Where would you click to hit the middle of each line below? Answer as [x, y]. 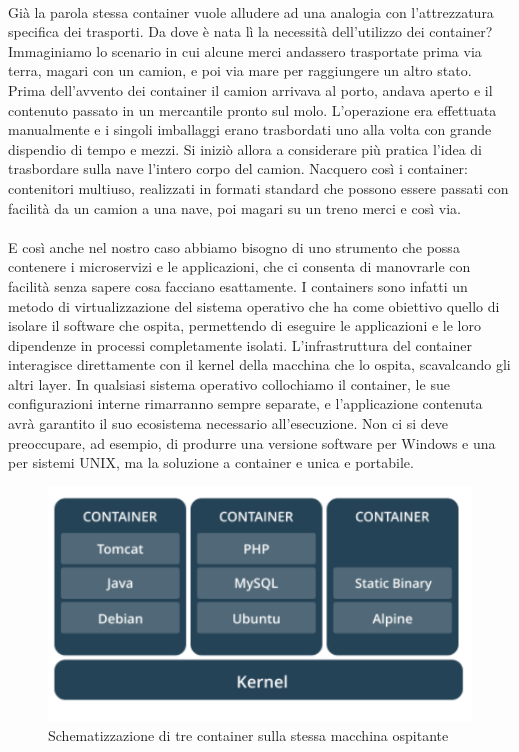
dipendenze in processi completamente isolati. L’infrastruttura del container [240, 344]
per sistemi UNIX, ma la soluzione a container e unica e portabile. [211, 462]
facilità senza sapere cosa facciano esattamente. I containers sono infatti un [238, 285]
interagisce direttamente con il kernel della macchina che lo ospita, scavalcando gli [259, 364]
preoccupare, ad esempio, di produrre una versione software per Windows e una [252, 442]
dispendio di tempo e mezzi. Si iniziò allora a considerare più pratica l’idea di [245, 148]
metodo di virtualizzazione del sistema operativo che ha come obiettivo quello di [254, 305]
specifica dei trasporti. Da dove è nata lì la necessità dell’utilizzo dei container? [250, 31]
